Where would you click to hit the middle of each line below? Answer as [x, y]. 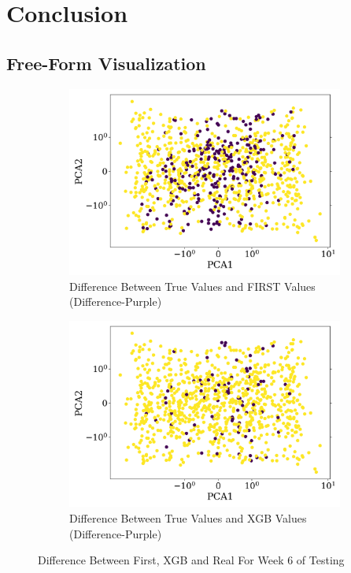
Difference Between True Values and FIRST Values [192, 286]
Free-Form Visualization [106, 63]
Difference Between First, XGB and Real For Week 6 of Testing [191, 560]
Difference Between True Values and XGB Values [188, 517]
